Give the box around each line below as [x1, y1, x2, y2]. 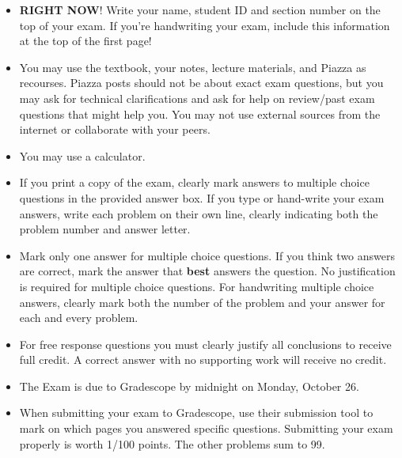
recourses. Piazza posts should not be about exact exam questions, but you [19, 74, 384, 91]
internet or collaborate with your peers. [19, 121, 210, 138]
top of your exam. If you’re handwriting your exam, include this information [19, 17, 390, 33]
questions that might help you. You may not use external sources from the [19, 105, 381, 122]
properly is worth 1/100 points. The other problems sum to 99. [19, 435, 325, 452]
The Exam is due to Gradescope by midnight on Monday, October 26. [19, 377, 359, 394]
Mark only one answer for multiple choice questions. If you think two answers [19, 247, 395, 263]
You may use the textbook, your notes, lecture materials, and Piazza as [19, 59, 366, 75]
